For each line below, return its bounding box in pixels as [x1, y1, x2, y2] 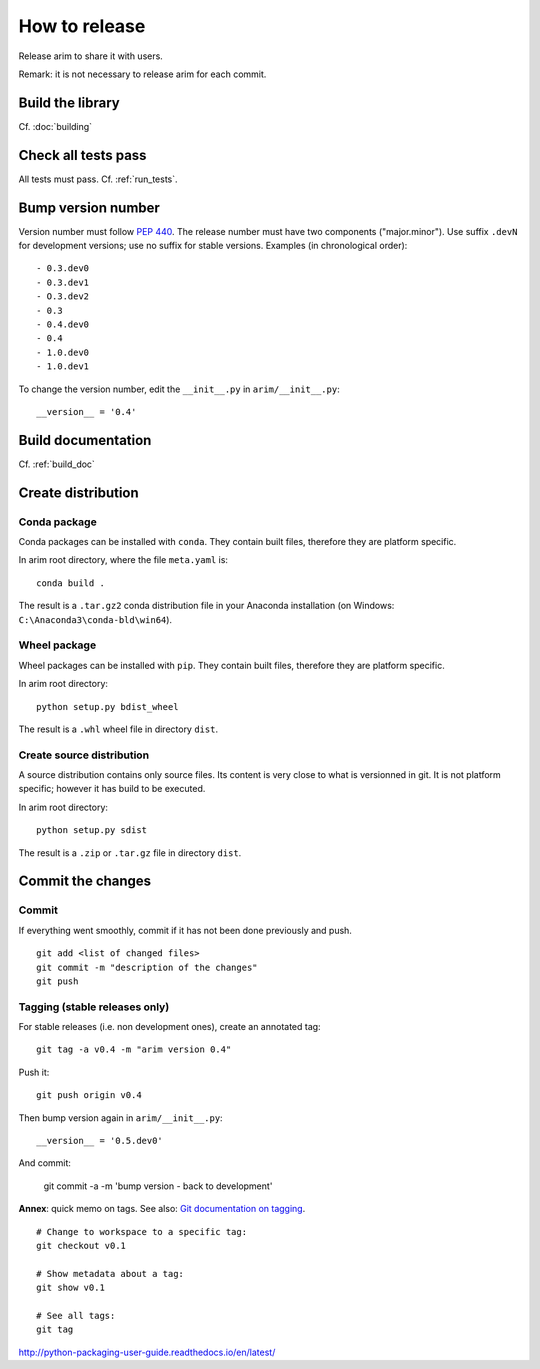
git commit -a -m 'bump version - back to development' [43, 1180, 273, 1192]
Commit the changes [18, 873, 152, 890]
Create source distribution [18, 748, 150, 762]
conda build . [36, 577, 105, 589]
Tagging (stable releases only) [18, 1000, 170, 1014]
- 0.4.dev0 [36, 319, 90, 330]
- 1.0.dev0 [36, 346, 90, 358]
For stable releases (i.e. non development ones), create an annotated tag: [18, 1021, 321, 1033]
